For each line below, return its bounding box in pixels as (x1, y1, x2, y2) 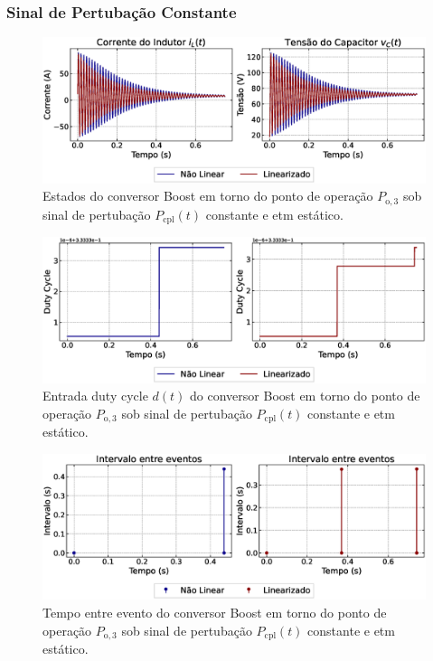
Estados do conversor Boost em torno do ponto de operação (42, 186, 373, 205)
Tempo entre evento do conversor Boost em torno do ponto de (42, 603, 387, 621)
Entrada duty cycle (42, 386, 148, 405)
